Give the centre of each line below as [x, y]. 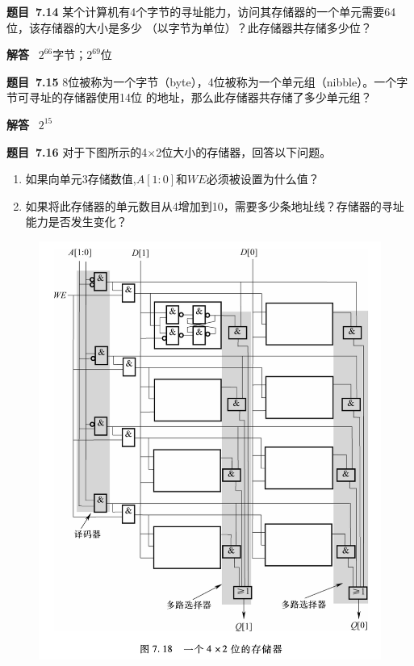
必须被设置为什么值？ [263, 179]
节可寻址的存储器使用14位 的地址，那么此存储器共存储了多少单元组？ [189, 97]
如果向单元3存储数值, [81, 179]
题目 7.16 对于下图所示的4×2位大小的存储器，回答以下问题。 [169, 151]
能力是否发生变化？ [76, 222]
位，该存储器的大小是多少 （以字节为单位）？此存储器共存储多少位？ [189, 27]
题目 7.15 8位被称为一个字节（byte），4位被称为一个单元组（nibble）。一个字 [207, 81]
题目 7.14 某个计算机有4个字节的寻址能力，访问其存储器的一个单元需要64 [201, 11]
